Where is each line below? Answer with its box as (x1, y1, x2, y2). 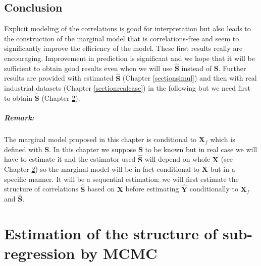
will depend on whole (144, 154, 211, 164)
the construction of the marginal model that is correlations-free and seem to (4, 33, 239, 43)
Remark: (4, 112, 34, 123)
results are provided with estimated (4, 73, 114, 83)
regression (4, 243, 75, 263)
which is (210, 134, 235, 145)
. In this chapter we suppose (49, 144, 136, 154)
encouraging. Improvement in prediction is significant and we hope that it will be (4, 52, 255, 63)
